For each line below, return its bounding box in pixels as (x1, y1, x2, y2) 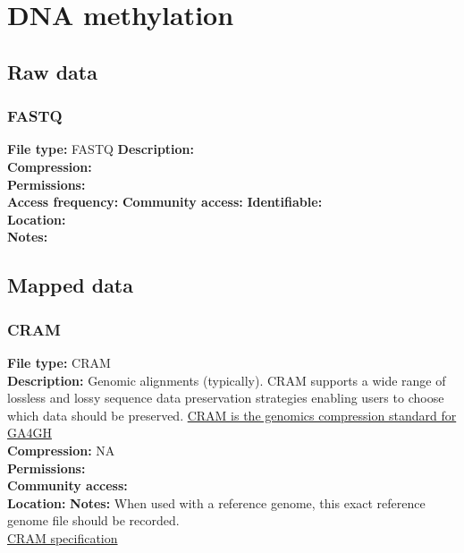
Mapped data (7, 271, 133, 299)
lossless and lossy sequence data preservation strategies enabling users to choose (7, 388, 444, 407)
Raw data (7, 57, 97, 85)
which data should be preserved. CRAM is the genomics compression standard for (7, 405, 457, 424)
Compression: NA (7, 440, 115, 459)
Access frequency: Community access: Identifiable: (7, 192, 323, 211)
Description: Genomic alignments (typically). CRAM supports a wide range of (7, 370, 446, 389)
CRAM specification (7, 528, 118, 547)
